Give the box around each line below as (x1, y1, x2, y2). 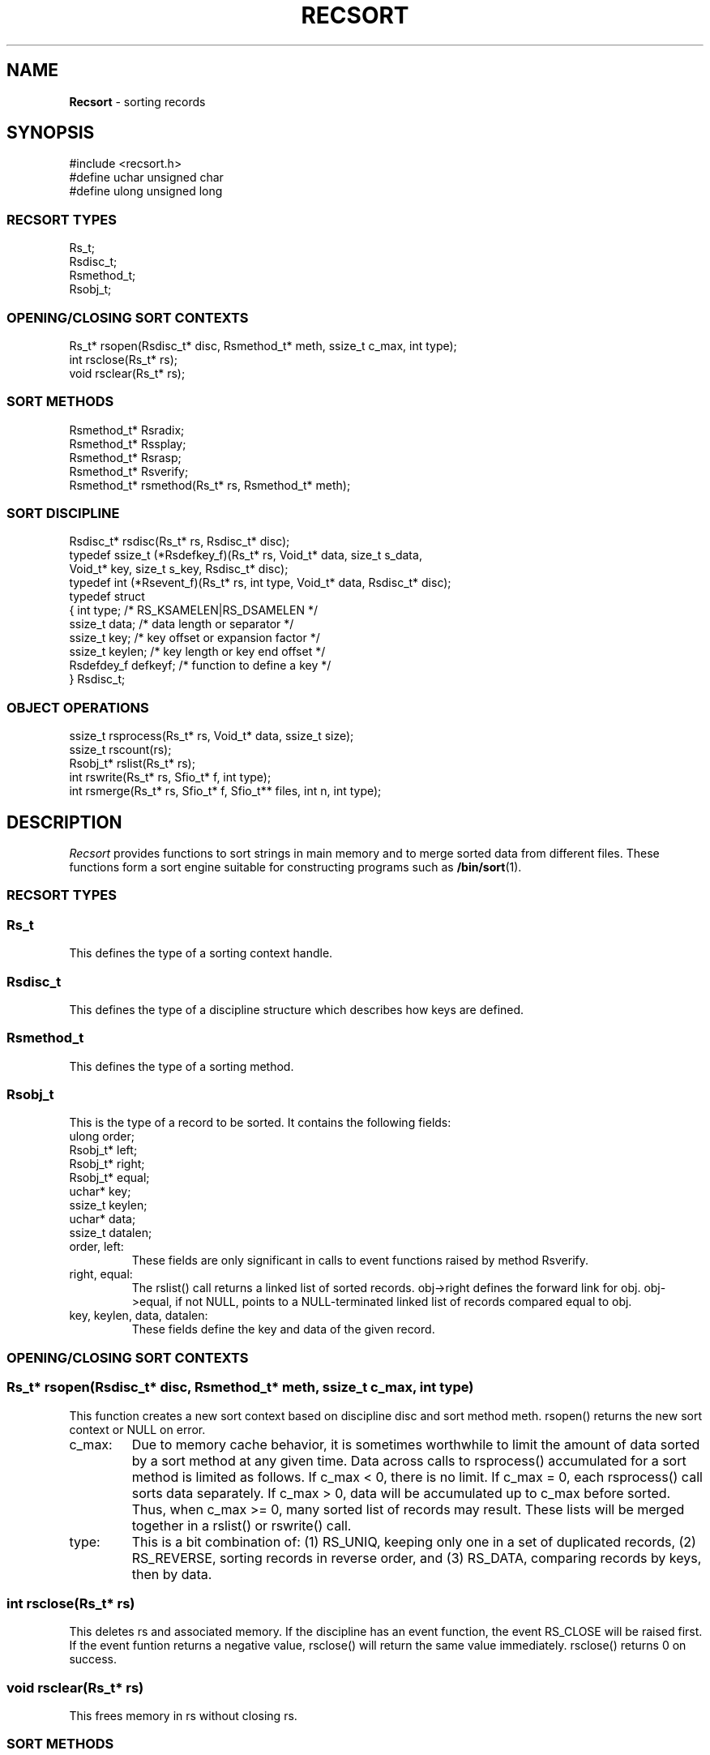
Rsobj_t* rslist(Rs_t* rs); (69, 756, 195, 771)
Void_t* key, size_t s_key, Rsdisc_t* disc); (69, 562, 289, 576)
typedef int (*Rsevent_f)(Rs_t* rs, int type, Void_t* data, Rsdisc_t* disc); (69, 576, 451, 590)
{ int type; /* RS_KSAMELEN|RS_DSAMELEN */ (69, 603, 318, 618)
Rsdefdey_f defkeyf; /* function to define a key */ (69, 658, 331, 673)
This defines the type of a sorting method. (69, 1059, 294, 1073)
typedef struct (69, 589, 145, 604)
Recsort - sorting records (69, 94, 206, 109)
